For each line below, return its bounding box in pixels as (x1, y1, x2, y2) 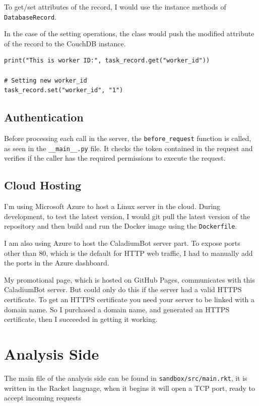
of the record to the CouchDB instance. (4, 38, 126, 48)
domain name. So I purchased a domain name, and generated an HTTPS (4, 304, 230, 314)
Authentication (4, 109, 84, 125)
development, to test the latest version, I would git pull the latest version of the (4, 211, 250, 221)
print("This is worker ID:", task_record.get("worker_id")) (4, 57, 210, 64)
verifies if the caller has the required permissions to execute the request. (4, 153, 226, 163)
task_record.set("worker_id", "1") (4, 87, 123, 94)
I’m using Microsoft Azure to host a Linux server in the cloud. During (4, 201, 221, 212)
